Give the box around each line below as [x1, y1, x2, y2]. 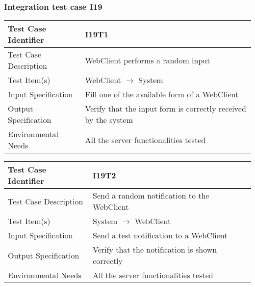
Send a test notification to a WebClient [93, 230, 228, 241]
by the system [85, 114, 133, 126]
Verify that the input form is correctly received [85, 103, 246, 115]
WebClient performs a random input [85, 54, 210, 66]
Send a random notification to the [93, 190, 209, 201]
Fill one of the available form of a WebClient [85, 88, 239, 100]
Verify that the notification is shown [93, 244, 217, 256]
